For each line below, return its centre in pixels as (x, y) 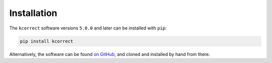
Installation (33, 13)
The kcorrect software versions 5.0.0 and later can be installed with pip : (88, 28)
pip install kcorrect (47, 41)
